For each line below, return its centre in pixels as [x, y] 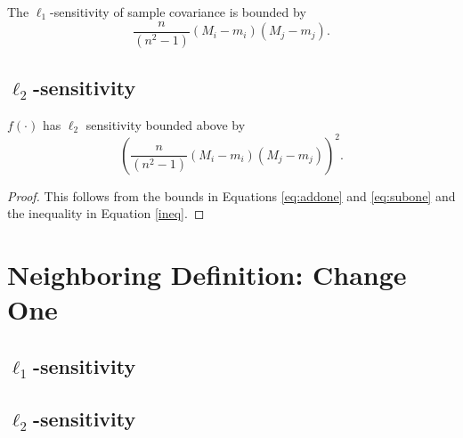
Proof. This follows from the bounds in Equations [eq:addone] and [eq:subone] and [231, 195]
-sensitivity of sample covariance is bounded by [178, 12]
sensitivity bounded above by [166, 124]
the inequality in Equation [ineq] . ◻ [106, 213]
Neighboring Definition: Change [207, 275]
